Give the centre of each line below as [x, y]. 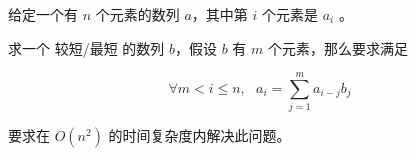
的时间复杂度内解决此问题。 [199, 135]
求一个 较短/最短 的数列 [86, 47]
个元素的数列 [137, 14]
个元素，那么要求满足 [337, 47]
